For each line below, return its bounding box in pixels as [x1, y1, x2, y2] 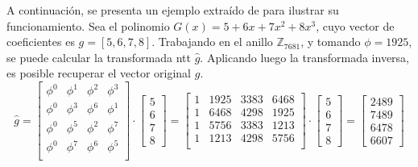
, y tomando [300, 33, 361, 50]
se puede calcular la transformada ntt [6, 48, 191, 65]
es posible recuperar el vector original [6, 65, 192, 81]
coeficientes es [6, 33, 75, 50]
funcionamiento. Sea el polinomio [6, 17, 170, 34]
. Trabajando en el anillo [151, 33, 273, 50]
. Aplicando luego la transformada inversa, [200, 48, 410, 65]
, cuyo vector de [316, 17, 395, 34]
